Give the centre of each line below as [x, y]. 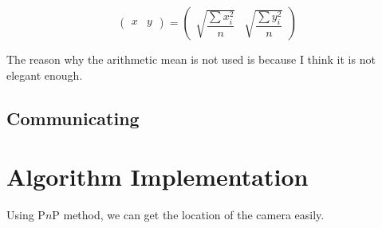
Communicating [73, 118]
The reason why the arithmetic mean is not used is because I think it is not [191, 59]
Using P [26, 215]
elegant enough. [45, 75]
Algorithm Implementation [158, 177]
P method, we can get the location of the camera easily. [188, 215]
